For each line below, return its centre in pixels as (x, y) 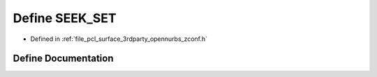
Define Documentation (63, 59)
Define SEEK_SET (65, 18)
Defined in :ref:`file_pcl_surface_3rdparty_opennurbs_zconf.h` (119, 39)
